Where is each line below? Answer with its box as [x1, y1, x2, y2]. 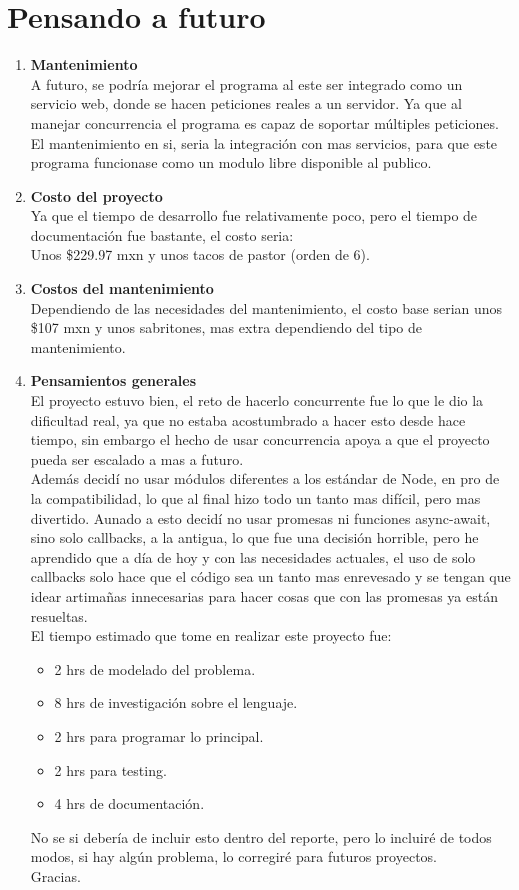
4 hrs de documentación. [54, 793, 205, 814]
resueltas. [30, 605, 88, 626]
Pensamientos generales [30, 370, 197, 391]
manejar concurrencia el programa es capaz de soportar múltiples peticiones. [30, 112, 499, 133]
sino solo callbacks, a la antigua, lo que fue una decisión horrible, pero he [30, 527, 479, 548]
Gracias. [30, 865, 81, 886]
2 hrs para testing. [54, 759, 167, 780]
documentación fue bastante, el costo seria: [30, 224, 294, 245]
